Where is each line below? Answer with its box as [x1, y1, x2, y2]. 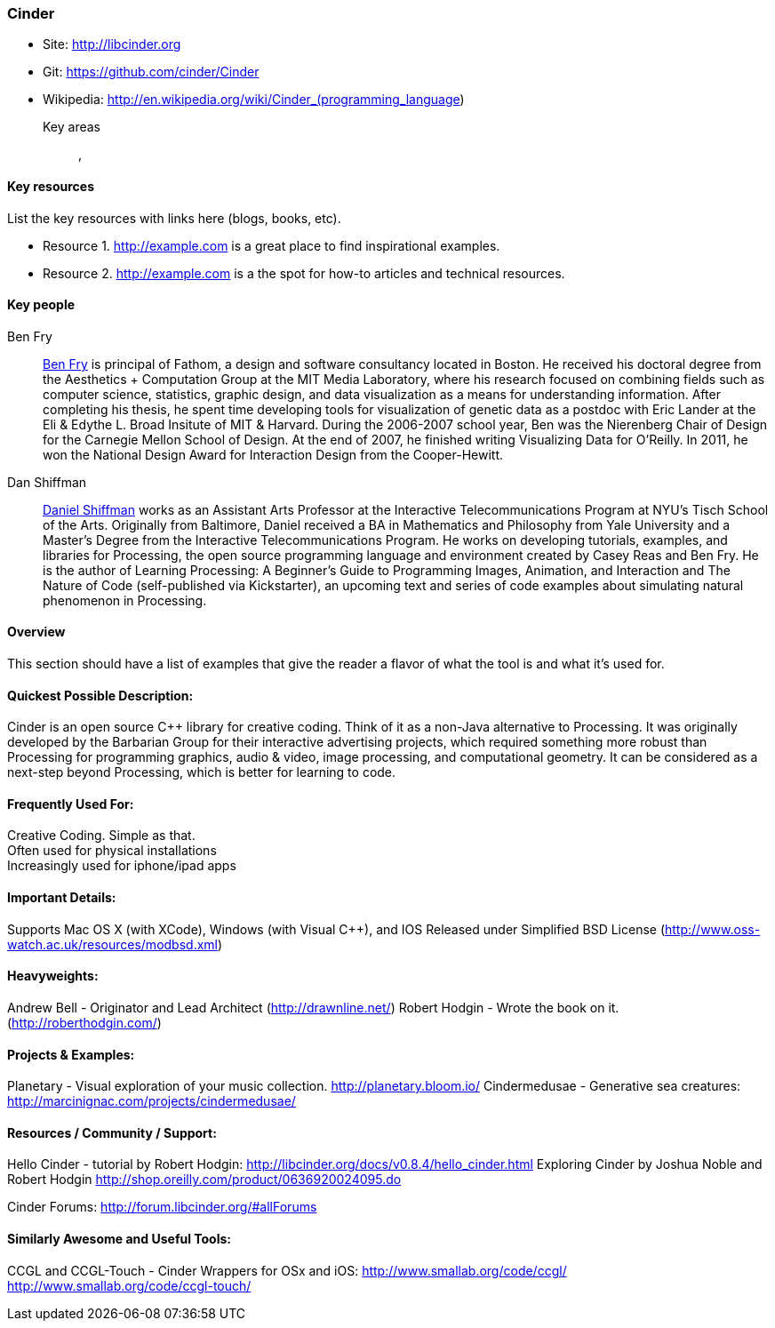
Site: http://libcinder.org [43, 36, 181, 52]
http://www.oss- [665, 921, 761, 937]
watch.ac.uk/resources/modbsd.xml [7, 936, 218, 952]
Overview [7, 624, 66, 640]
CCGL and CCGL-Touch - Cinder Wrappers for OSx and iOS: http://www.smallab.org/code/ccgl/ [7, 1262, 567, 1278]
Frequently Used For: [7, 796, 134, 812]
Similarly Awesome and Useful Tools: [7, 1230, 232, 1246]
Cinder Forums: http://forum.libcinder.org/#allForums [7, 1199, 317, 1215]
